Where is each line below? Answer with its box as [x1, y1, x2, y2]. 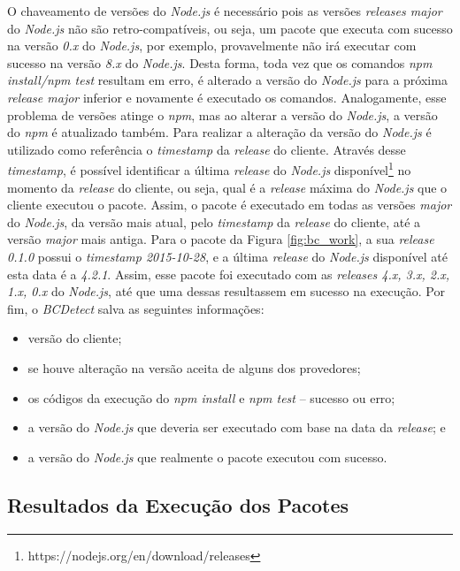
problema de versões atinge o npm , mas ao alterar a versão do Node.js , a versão [7, 105, 438, 124]
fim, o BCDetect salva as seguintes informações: [7, 299, 264, 317]
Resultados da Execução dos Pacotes [7, 491, 349, 518]
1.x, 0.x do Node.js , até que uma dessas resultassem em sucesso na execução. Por [7, 282, 445, 301]
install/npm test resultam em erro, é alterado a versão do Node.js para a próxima [7, 71, 448, 89]
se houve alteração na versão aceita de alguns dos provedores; [27, 358, 361, 377]
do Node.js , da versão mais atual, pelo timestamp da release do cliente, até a [7, 212, 421, 231]
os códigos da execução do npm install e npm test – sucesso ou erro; [27, 388, 395, 407]
